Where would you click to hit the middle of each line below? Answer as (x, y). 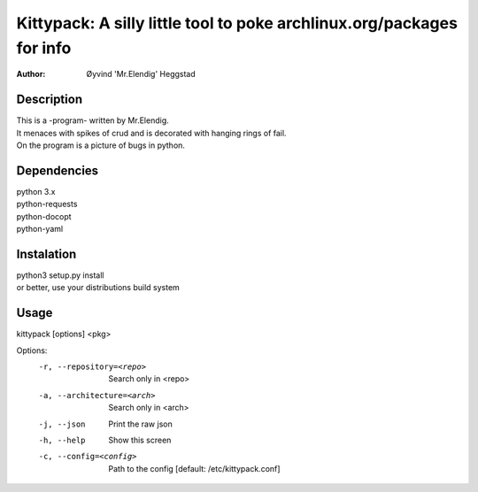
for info (44, 48)
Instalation (46, 254)
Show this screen (140, 440)
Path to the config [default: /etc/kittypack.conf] (194, 468)
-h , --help (62, 441)
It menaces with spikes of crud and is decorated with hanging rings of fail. (151, 133)
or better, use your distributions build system (98, 288)
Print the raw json (140, 424)
